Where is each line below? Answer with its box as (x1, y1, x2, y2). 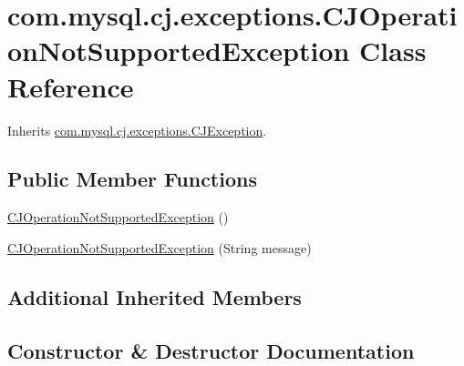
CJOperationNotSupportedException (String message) (7, 238, 312, 257)
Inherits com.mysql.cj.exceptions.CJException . (7, 120, 267, 139)
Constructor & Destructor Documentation (7, 336, 415, 364)
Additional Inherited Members (7, 282, 302, 310)
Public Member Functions (7, 165, 257, 193)
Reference (7, 67, 134, 105)
